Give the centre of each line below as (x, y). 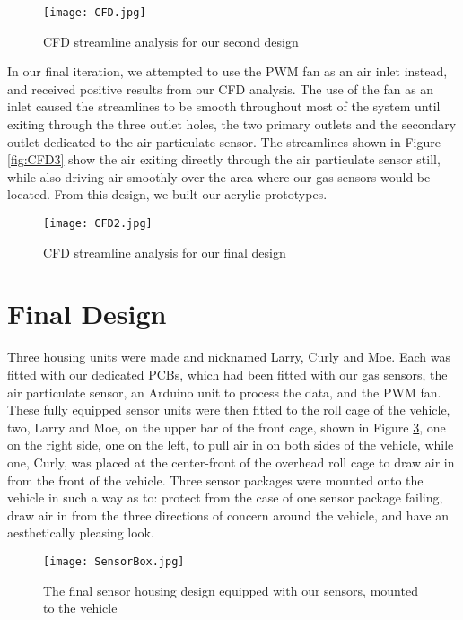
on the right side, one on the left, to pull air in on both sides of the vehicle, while (231, 445)
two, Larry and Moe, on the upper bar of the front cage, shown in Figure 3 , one (227, 427)
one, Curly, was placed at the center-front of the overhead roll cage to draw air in (231, 462)
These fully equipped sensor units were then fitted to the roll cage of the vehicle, (229, 410)
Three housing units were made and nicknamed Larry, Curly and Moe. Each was (229, 357)
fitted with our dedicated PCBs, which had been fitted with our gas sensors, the (227, 374)
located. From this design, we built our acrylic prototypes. (167, 194)
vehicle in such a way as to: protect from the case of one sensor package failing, (225, 498)
